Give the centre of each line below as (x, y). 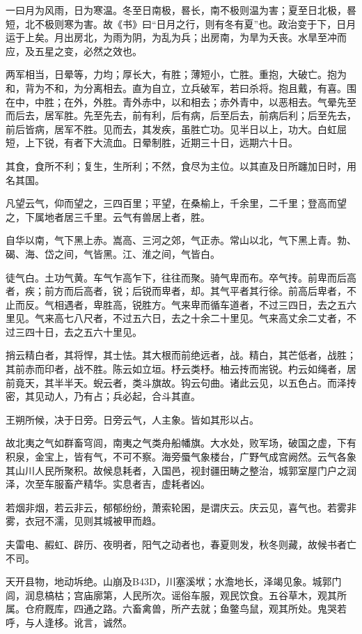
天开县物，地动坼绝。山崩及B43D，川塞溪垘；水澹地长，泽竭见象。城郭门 (174, 581)
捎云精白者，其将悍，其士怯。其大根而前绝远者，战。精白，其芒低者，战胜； (181, 355)
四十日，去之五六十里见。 (83, 331)
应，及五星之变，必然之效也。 (74, 51)
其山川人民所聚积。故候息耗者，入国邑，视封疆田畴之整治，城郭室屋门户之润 (181, 470)
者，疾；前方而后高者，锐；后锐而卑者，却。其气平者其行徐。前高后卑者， (176, 291)
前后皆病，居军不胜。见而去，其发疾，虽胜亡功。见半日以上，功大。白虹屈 (176, 129)
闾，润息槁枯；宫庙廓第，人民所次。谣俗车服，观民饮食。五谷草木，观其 (171, 595)
